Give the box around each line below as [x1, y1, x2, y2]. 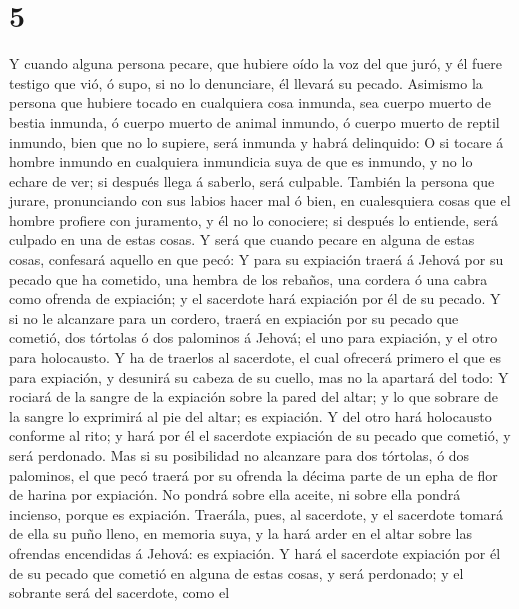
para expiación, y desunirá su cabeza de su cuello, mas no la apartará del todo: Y [9, 366, 509, 387]
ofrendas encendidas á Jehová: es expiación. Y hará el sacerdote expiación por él [9, 542, 501, 563]
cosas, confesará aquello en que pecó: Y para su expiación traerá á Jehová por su [9, 249, 504, 270]
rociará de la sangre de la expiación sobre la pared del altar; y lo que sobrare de [9, 386, 498, 407]
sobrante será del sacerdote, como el [9, 582, 230, 603]
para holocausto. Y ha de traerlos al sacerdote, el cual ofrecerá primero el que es [9, 347, 502, 368]
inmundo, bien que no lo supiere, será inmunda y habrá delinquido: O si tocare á [9, 131, 504, 152]
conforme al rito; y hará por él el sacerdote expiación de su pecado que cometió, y [9, 425, 511, 446]
